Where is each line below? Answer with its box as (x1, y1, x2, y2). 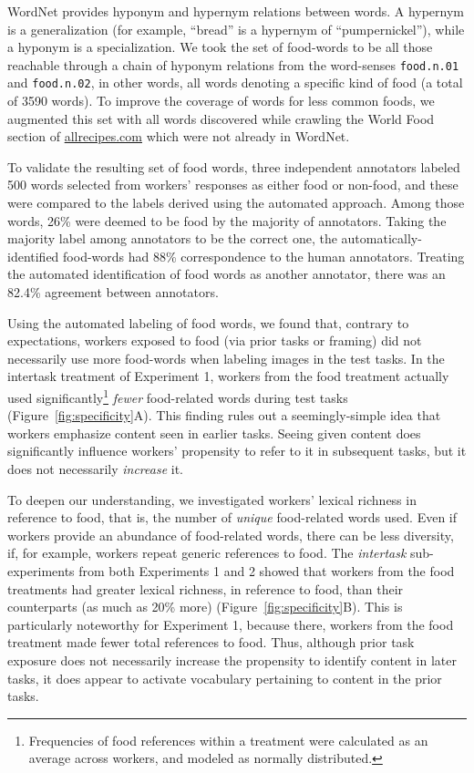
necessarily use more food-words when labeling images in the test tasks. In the (7, 348, 445, 367)
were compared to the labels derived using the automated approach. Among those (7, 193, 465, 212)
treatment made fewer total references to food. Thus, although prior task (7, 633, 415, 652)
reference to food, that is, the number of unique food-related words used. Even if (7, 508, 458, 527)
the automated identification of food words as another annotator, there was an (7, 264, 446, 283)
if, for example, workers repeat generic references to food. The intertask (7, 543, 407, 562)
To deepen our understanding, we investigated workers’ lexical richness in (7, 490, 417, 509)
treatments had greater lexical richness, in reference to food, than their (7, 579, 404, 598)
